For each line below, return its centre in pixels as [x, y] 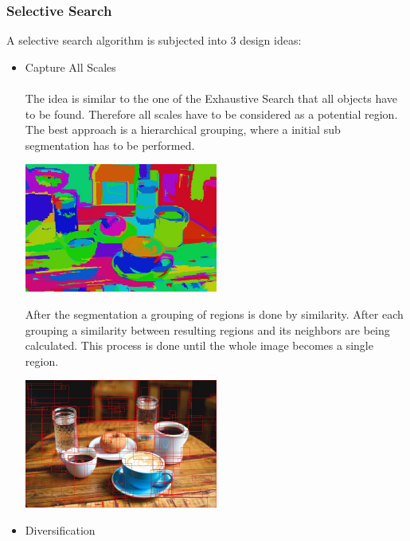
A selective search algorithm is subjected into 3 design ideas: [154, 40]
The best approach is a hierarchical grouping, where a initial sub [183, 129]
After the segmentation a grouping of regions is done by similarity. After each [214, 314]
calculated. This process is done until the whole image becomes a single [199, 345]
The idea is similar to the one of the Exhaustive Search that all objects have [211, 98]
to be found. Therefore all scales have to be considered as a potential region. [211, 114]
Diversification [60, 530]
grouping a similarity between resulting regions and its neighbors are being [207, 329]
